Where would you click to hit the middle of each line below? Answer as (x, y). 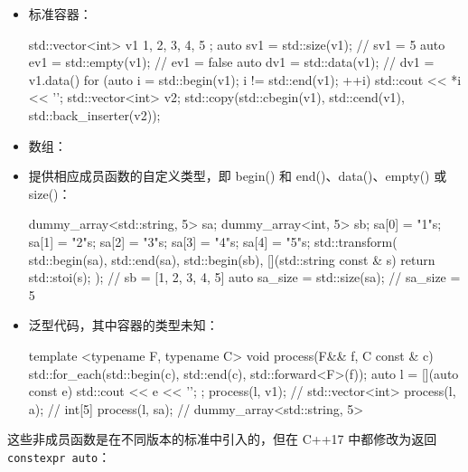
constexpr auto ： (59, 456)
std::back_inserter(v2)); (94, 114)
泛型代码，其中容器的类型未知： (123, 325)
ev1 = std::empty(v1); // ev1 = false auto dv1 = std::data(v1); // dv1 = (231, 62)
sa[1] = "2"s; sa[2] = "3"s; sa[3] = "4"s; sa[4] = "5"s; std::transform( (213, 241)
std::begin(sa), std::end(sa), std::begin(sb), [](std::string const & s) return (232, 259)
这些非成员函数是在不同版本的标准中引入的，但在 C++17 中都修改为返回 (222, 439)
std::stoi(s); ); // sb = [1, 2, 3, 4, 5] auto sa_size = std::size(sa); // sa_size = (244, 277)
